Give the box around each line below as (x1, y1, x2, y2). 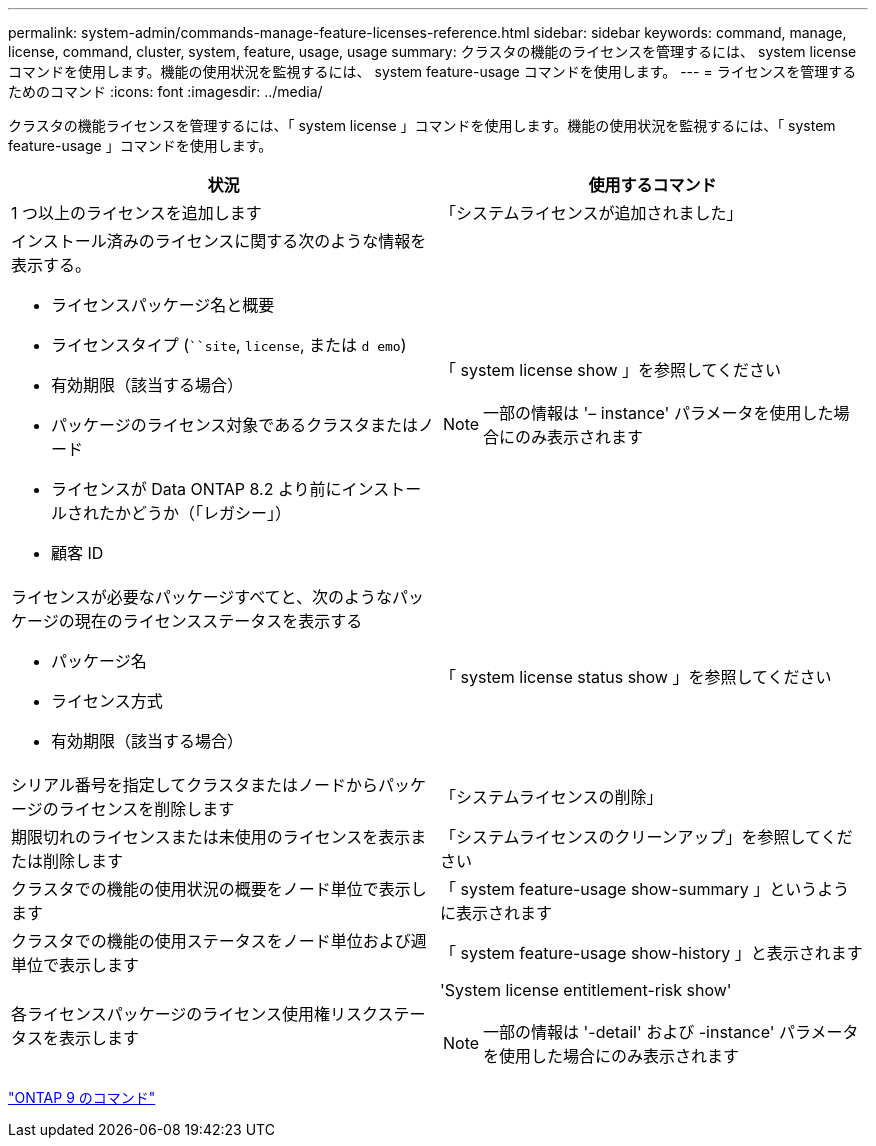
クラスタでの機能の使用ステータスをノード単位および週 (11, 931, 427, 951)
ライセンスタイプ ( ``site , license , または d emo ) (51, 335, 407, 355)
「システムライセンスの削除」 (440, 787, 663, 807)
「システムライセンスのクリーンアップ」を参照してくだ (440, 827, 853, 847)
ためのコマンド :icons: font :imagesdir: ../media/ (8, 83, 323, 100)
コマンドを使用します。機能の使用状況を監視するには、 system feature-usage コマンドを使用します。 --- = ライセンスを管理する (8, 63, 857, 80)
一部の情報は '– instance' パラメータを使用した (483, 403, 834, 423)
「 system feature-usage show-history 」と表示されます (440, 943, 863, 963)
